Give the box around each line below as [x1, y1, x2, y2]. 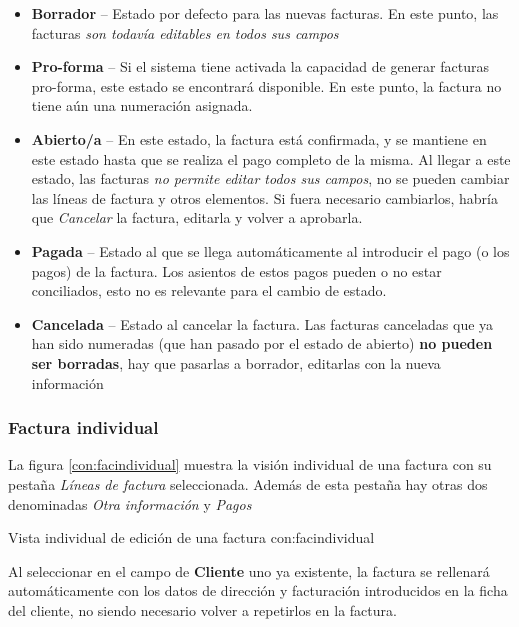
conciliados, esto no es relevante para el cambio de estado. [31, 280, 387, 301]
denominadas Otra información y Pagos [8, 493, 252, 514]
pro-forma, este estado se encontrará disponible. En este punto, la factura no [31, 75, 502, 96]
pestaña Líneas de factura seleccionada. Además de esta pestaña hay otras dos [8, 473, 488, 494]
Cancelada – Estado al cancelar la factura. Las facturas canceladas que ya [31, 313, 494, 334]
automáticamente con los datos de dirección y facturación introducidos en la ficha [8, 580, 508, 601]
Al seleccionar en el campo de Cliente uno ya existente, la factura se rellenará [8, 560, 490, 581]
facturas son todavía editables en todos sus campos [31, 22, 339, 43]
